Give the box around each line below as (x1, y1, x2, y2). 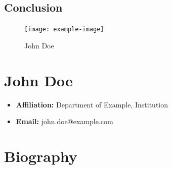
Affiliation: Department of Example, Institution (16, 99, 168, 109)
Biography (4, 145, 77, 166)
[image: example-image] (24, 26, 104, 33)
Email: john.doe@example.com (16, 116, 113, 127)
